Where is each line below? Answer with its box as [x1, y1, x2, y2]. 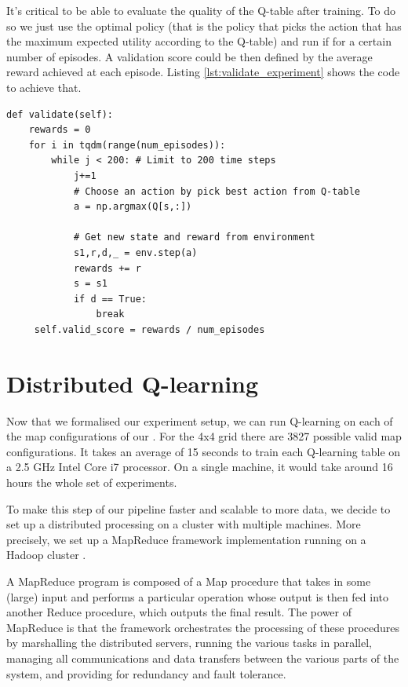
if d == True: [73, 293, 147, 305]
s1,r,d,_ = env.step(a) [73, 247, 198, 258]
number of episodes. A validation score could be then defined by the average [6, 48, 373, 64]
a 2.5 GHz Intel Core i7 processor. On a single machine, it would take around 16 [6, 459, 393, 475]
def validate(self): [6, 108, 114, 120]
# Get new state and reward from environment [73, 232, 315, 243]
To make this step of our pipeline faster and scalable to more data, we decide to [6, 500, 391, 517]
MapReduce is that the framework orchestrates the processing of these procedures [6, 619, 400, 635]
